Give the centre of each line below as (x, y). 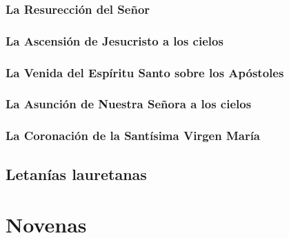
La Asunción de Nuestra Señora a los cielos (129, 104)
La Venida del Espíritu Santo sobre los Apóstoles (145, 72)
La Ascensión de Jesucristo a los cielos (114, 40)
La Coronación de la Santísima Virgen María (133, 136)
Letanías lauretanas (76, 173)
